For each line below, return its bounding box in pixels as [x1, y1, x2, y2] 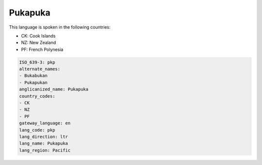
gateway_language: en [19, 120, 71, 126]
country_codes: [19, 93, 55, 99]
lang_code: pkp [19, 127, 55, 133]
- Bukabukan [19, 73, 48, 78]
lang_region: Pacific [19, 148, 71, 153]
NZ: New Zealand [21, 40, 56, 45]
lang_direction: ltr [19, 134, 68, 139]
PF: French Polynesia [21, 46, 64, 52]
